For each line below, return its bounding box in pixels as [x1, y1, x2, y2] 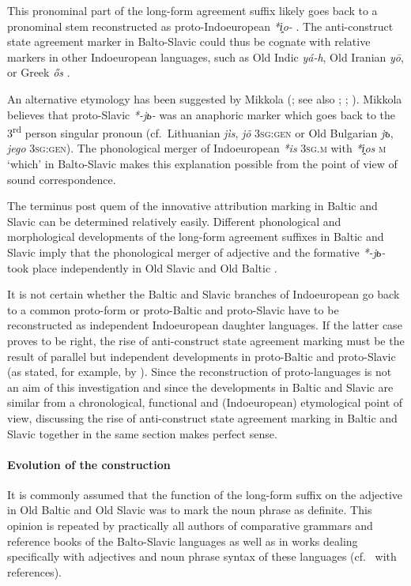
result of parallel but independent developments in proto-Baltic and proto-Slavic [7, 347, 396, 364]
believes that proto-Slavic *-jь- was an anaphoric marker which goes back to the [7, 106, 395, 122]
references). [7, 563, 62, 580]
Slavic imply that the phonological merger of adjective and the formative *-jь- [7, 243, 386, 260]
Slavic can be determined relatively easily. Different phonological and [7, 212, 341, 229]
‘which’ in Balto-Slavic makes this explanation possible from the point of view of [7, 156, 398, 171]
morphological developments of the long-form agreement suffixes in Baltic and [7, 228, 384, 245]
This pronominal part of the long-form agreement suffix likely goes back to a [7, 2, 378, 18]
